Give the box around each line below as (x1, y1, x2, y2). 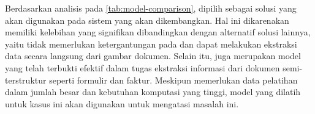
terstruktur (5, 73, 47, 86)
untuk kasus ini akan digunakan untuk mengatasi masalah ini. (5, 97, 239, 110)
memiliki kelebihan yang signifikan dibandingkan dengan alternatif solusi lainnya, (5, 26, 311, 38)
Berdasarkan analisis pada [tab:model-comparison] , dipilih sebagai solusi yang (5, 2, 297, 14)
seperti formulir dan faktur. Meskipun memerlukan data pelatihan (49, 73, 298, 86)
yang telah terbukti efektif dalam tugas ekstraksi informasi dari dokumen (5, 61, 280, 74)
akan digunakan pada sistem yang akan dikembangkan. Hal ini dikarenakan (5, 13, 289, 26)
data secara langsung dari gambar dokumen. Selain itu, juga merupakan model (5, 49, 301, 62)
